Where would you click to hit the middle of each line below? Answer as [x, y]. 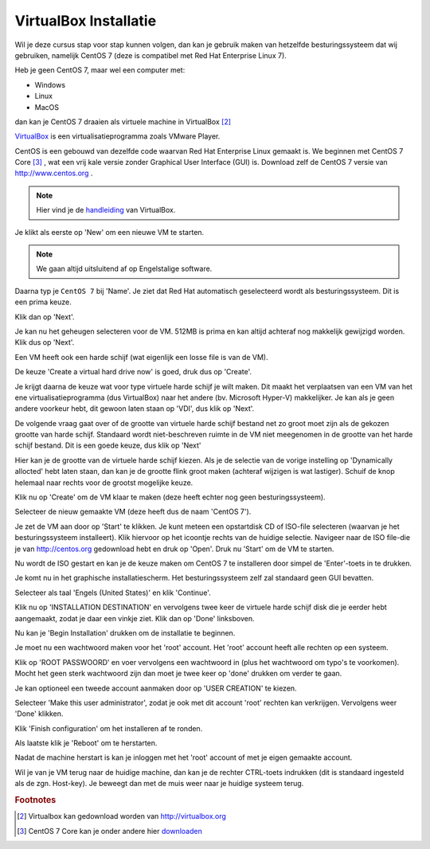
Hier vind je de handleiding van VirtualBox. [106, 210]
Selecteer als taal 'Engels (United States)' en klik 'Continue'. [113, 593]
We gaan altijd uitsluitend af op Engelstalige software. [124, 269]
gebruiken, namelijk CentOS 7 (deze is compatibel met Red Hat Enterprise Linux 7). [150, 55]
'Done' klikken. [39, 714]
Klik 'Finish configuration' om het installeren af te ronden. [109, 728]
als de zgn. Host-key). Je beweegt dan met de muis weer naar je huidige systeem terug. [159, 784]
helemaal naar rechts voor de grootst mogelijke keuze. [104, 483]
